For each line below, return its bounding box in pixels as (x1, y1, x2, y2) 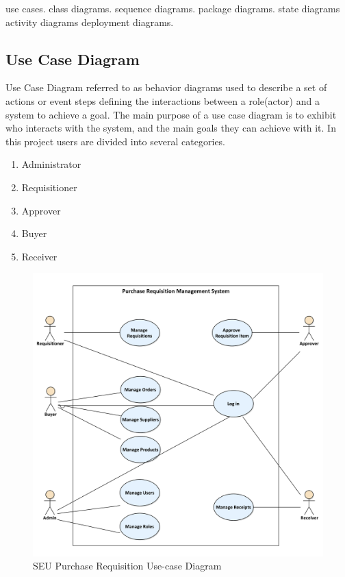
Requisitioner (21, 180, 77, 194)
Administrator (21, 157, 81, 171)
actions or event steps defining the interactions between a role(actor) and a (5, 93, 320, 108)
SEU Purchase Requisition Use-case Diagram (33, 558, 222, 573)
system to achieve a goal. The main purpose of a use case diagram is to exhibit (5, 107, 337, 121)
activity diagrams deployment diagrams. (5, 14, 174, 29)
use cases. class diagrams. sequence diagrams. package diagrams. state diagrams (5, 1, 340, 15)
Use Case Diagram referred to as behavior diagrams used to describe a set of (5, 80, 327, 95)
